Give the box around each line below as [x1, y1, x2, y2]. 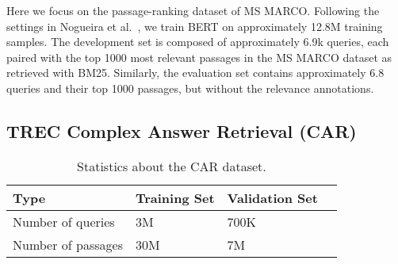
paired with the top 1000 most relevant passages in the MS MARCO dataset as [6, 48, 392, 65]
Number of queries [13, 212, 115, 231]
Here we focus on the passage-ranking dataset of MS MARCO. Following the [6, 2, 380, 18]
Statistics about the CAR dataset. [77, 156, 266, 175]
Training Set [135, 188, 215, 207]
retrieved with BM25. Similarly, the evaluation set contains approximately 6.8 [6, 64, 385, 81]
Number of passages [13, 235, 123, 254]
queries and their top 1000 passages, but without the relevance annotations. [6, 79, 374, 96]
